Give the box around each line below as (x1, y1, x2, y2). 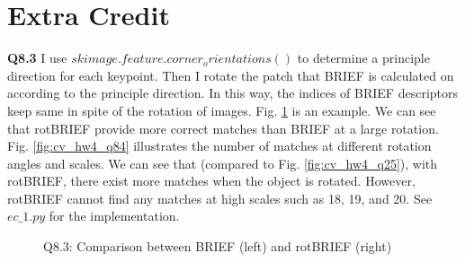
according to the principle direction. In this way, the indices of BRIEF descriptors (7, 83, 459, 102)
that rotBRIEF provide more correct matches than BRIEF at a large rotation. (7, 118, 439, 137)
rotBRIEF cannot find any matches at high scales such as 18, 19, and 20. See (7, 188, 433, 207)
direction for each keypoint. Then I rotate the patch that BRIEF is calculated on (7, 65, 454, 84)
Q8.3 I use (7, 48, 67, 67)
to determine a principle (297, 48, 430, 67)
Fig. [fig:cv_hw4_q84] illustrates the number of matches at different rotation (7, 136, 432, 155)
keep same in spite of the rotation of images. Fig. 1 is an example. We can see (7, 100, 436, 119)
